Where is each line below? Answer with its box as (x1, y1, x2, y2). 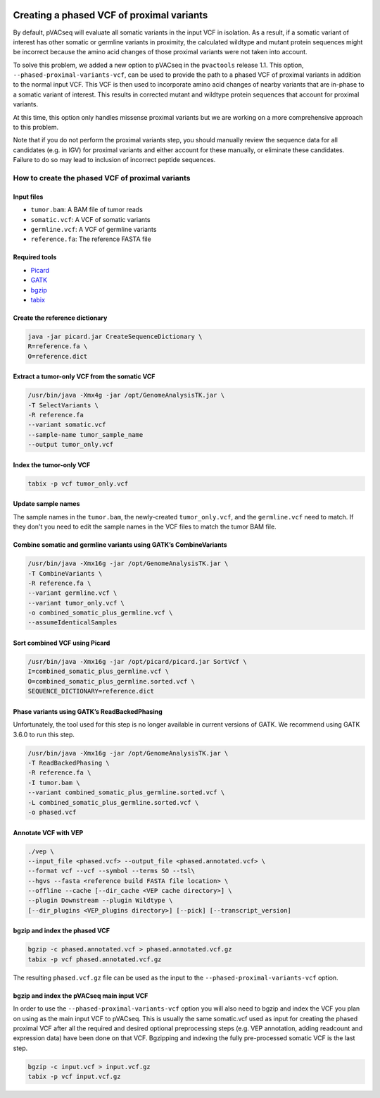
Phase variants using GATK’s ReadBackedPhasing (13, 707, 163, 715)
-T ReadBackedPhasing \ (27, 758, 110, 767)
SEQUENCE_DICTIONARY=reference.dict (27, 687, 155, 696)
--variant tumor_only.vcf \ (27, 599, 125, 607)
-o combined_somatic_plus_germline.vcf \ (27, 609, 173, 617)
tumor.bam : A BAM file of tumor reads (30, 205, 144, 214)
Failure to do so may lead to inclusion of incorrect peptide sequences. (13, 156, 216, 164)
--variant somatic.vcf (27, 421, 106, 429)
